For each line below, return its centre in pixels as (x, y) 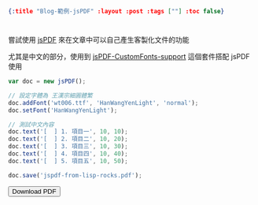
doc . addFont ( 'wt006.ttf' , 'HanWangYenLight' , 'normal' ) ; (103, 102)
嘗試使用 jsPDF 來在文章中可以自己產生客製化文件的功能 (99, 40)
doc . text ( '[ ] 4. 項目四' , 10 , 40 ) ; (68, 154)
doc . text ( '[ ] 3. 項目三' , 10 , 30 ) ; (68, 147)
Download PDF (34, 191)
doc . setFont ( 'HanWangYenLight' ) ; (63, 110)
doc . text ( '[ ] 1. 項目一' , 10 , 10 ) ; (68, 132)
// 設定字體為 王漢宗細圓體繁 (50, 95)
